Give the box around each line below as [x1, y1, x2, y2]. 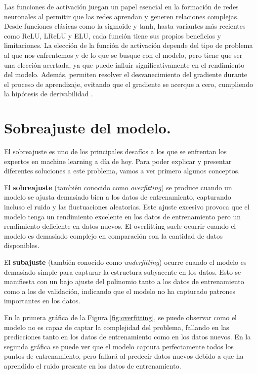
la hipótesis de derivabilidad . [4, 88, 93, 99]
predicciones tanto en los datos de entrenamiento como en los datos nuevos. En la [4, 332, 251, 342]
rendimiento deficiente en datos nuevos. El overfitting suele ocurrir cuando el [4, 221, 236, 231]
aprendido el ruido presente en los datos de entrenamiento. [4, 360, 181, 371]
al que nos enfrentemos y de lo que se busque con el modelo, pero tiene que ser [4, 49, 243, 60]
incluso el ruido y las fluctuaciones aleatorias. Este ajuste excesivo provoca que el [4, 202, 250, 212]
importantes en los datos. [4, 295, 81, 306]
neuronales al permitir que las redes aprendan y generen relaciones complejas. [4, 11, 239, 21]
